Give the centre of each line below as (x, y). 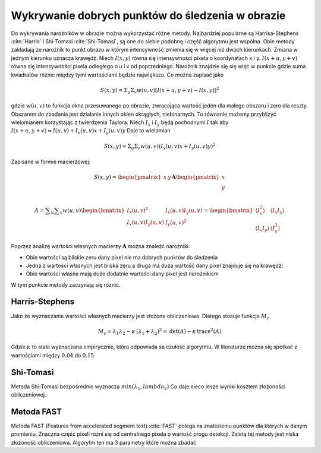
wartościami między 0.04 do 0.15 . (53, 355)
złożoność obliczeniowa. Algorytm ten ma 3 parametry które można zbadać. (105, 442)
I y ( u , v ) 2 (176, 223)
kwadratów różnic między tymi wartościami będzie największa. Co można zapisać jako (117, 75)
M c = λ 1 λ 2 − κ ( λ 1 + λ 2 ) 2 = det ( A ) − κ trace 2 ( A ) (160, 332)
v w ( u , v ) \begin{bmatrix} (92, 211)
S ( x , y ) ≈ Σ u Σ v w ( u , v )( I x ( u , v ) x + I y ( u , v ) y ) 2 (160, 146)
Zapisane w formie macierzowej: (51, 162)
